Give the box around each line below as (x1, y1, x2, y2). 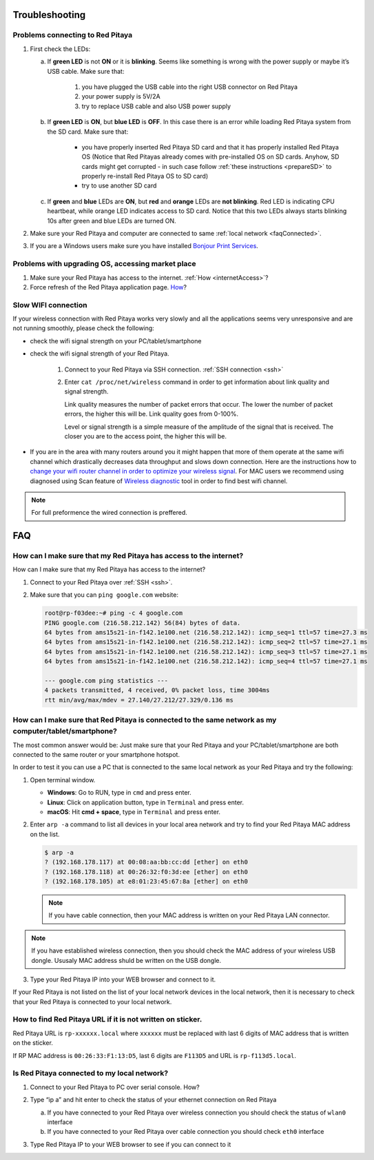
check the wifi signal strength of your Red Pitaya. (30, 349, 169, 358)
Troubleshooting (12, 9, 86, 21)
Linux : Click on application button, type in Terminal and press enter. (47, 798, 245, 806)
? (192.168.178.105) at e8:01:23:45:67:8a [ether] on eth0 (44, 877, 248, 885)
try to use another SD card (81, 181, 157, 190)
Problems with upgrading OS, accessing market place (12, 259, 196, 269)
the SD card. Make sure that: (47, 128, 129, 136)
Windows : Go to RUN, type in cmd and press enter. (47, 788, 192, 797)
